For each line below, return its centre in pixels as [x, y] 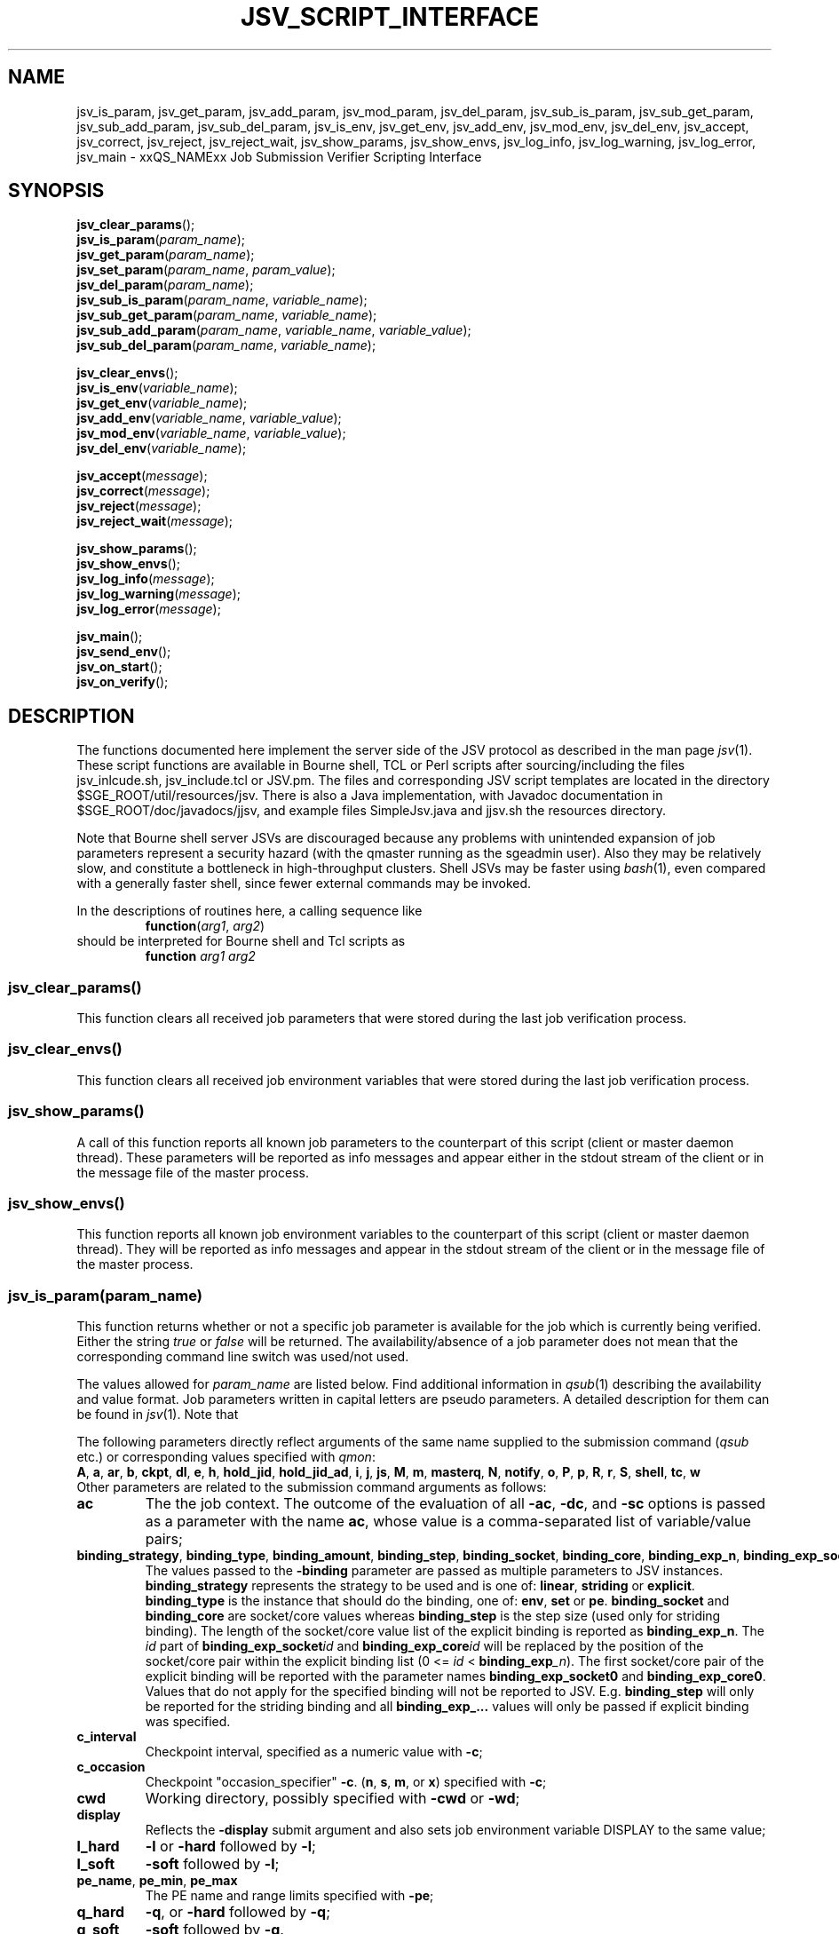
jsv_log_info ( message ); [146, 579]
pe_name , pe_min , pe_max [157, 1881]
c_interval [107, 1737]
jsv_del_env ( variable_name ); [162, 448]
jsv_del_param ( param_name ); [165, 285]
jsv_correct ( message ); [143, 491]
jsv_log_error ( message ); [149, 609]
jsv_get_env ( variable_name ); [162, 403]
